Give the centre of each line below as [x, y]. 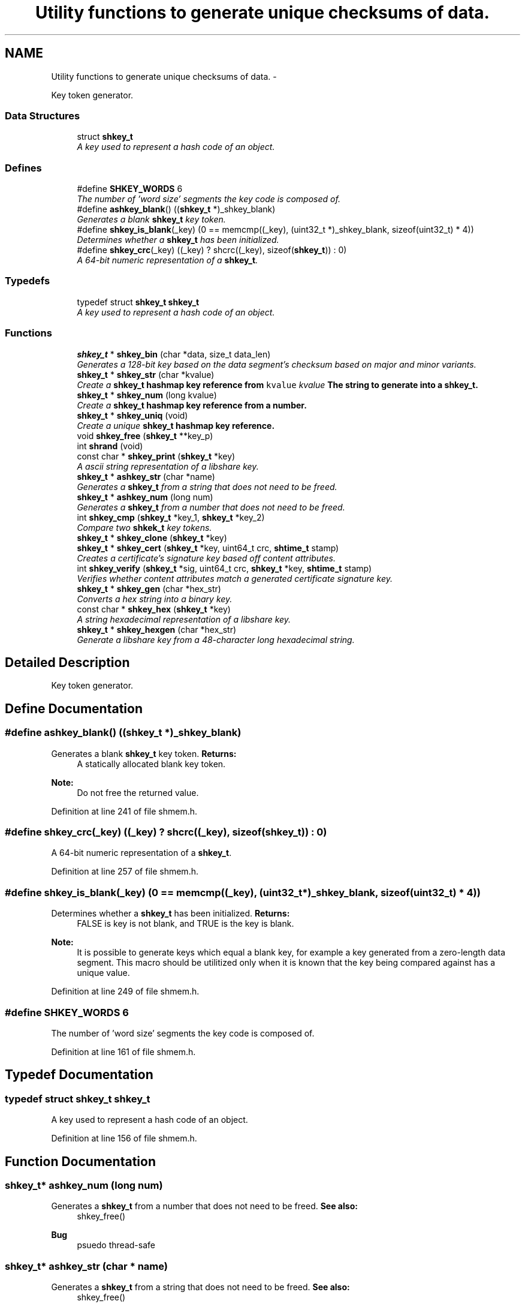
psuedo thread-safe [116, 1245]
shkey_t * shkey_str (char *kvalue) [146, 374]
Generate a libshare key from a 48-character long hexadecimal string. [216, 639]
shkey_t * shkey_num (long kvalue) [147, 395]
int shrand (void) [110, 446]
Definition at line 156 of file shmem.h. [124, 1138]
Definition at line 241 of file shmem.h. [124, 811]
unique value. [103, 973]
